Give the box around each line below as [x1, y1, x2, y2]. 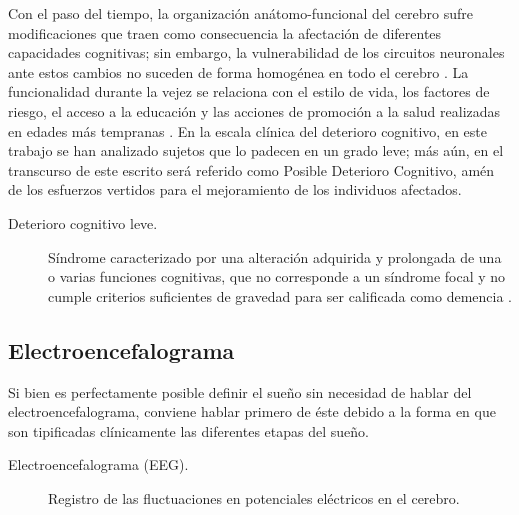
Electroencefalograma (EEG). [8, 454, 189, 475]
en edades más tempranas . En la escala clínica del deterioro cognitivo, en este [8, 120, 487, 141]
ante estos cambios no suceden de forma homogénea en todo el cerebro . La [8, 61, 469, 82]
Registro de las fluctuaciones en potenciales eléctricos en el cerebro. [48, 487, 460, 508]
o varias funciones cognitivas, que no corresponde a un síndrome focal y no [48, 266, 506, 287]
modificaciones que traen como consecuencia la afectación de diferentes [8, 22, 442, 43]
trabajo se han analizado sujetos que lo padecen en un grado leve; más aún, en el [8, 140, 504, 161]
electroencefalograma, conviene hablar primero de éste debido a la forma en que [8, 401, 496, 422]
